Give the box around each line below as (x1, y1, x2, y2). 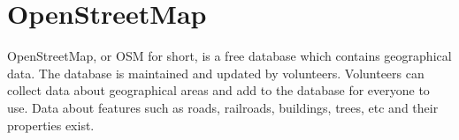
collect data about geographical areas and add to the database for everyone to (7, 81, 430, 99)
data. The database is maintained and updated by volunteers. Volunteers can (7, 63, 425, 82)
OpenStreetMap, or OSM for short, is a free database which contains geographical (7, 47, 452, 65)
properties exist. (7, 115, 95, 134)
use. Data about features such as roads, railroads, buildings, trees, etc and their (7, 98, 439, 116)
